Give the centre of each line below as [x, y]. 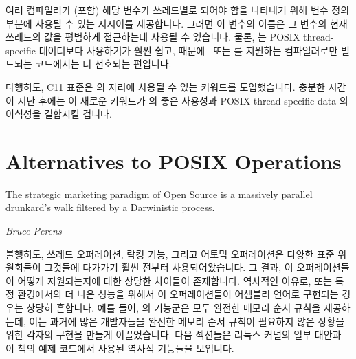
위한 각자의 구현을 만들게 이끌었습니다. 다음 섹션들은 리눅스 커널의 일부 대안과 [174, 335]
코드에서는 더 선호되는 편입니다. [103, 64]
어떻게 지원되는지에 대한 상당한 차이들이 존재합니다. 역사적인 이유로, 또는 [175, 280]
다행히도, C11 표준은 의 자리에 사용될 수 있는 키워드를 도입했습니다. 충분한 [165, 86]
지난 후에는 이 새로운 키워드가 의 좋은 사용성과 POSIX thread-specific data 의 [183, 100]
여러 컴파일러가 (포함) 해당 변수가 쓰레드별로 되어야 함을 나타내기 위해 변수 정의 [178, 10]
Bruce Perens [34, 231]
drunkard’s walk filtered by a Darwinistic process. [110, 207]
